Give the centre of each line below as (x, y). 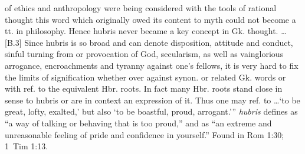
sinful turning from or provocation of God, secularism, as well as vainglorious (144, 54)
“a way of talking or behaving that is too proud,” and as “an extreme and (138, 123)
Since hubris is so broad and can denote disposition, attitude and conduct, (159, 42)
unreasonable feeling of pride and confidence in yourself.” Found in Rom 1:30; (145, 134)
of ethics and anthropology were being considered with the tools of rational (141, 8)
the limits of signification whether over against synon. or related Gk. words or (145, 77)
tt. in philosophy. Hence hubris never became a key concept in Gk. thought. (142, 31)
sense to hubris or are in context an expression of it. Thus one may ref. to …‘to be (152, 100)
